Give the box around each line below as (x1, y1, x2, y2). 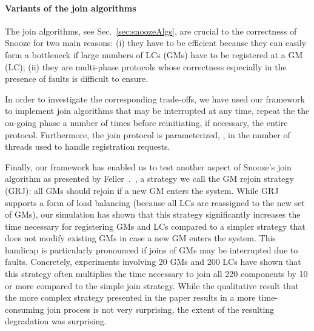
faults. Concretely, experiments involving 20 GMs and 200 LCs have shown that (5, 255, 301, 268)
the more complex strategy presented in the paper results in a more (5, 291, 256, 304)
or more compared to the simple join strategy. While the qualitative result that (5, 279, 299, 292)
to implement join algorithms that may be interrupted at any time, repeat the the (5, 104, 310, 117)
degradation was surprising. (5, 315, 107, 327)
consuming (5, 303, 44, 315)
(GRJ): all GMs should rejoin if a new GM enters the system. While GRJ (5, 184, 279, 196)
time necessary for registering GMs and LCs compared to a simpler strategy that (5, 219, 306, 232)
